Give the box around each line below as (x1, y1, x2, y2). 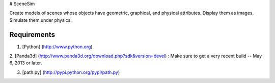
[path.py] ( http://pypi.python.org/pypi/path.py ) (22, 69, 120, 75)
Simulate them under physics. (9, 17, 72, 23)
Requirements (9, 30, 56, 39)
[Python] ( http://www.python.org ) (22, 44, 93, 50)
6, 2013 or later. (9, 60, 42, 66)
